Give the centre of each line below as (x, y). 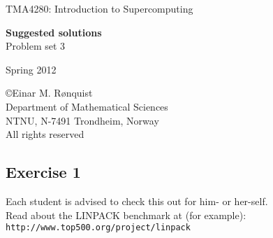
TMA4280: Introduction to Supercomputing (99, 8)
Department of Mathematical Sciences (87, 106)
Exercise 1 (43, 172)
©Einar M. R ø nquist (49, 93)
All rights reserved (45, 134)
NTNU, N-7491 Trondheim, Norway (82, 120)
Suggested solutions (54, 32)
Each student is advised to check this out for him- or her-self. (137, 201)
